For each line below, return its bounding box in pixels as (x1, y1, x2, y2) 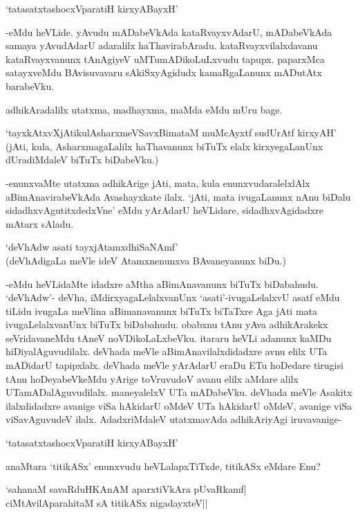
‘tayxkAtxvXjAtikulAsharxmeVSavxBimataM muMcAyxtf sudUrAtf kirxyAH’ (6, 125, 337, 140)
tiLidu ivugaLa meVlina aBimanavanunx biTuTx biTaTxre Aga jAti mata (6, 303, 318, 318)
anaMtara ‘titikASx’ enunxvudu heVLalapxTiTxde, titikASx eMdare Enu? (6, 458, 321, 473)
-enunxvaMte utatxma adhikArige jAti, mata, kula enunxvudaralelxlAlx (6, 175, 310, 190)
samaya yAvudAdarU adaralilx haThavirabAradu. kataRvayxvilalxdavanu (6, 38, 318, 53)
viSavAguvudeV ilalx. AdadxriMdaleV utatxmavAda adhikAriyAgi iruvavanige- (6, 412, 342, 426)
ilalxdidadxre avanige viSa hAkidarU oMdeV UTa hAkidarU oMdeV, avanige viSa (6, 398, 352, 413)
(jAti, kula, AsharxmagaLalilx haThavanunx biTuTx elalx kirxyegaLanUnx (6, 138, 323, 153)
